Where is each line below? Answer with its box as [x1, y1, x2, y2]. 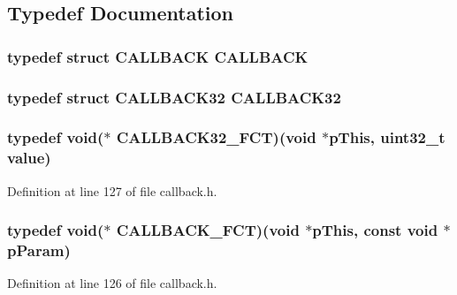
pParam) [7, 239, 71, 261]
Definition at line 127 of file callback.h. [7, 181, 217, 200]
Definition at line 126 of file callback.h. [7, 274, 217, 292]
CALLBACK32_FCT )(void [116, 126, 316, 148]
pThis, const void [312, 219, 438, 241]
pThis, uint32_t [329, 126, 446, 148]
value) [7, 147, 51, 169]
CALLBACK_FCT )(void [116, 219, 300, 241]
